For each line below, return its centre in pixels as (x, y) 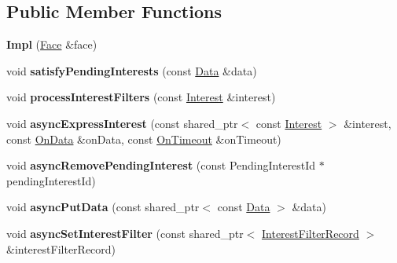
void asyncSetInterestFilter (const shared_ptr (125, 233)
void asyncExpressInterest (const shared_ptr (122, 123)
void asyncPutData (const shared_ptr (103, 207)
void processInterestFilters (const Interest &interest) (141, 97)
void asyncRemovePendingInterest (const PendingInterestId (161, 165)
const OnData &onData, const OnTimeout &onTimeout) (144, 139)
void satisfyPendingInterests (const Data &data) (132, 70)
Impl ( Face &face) (52, 44)
